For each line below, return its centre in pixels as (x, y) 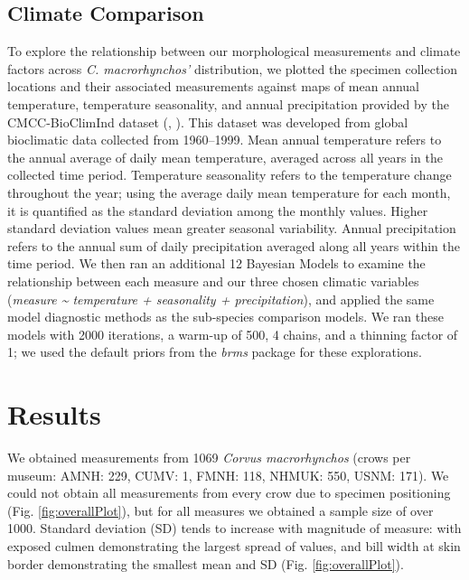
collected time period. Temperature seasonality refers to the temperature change (230, 175)
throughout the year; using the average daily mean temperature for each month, (229, 192)
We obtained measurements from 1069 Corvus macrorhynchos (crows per (209, 458)
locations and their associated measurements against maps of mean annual (213, 86)
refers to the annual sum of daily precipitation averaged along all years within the (234, 245)
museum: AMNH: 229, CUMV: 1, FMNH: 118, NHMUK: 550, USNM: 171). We (228, 475)
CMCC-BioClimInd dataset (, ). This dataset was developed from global (208, 122)
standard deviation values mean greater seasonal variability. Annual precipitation (232, 228)
